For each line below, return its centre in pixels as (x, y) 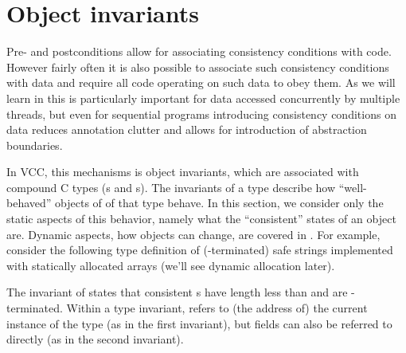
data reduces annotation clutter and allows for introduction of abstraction (187, 129)
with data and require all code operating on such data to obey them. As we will (201, 82)
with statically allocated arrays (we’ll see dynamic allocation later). (171, 265)
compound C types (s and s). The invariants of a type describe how (171, 187)
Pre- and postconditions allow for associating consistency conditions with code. (199, 51)
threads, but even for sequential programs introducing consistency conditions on (201, 114)
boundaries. (35, 145)
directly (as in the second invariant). (95, 339)
